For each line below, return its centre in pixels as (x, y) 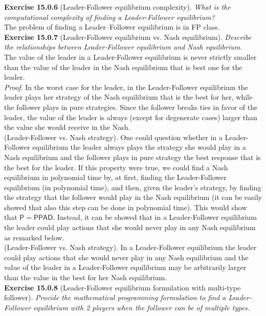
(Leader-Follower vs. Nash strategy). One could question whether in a (114, 137)
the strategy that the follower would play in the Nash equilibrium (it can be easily (133, 197)
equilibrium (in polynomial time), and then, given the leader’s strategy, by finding (133, 187)
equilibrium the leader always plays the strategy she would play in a (139, 147)
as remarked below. (34, 237)
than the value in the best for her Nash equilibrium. (86, 277)
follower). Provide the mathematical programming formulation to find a (115, 297)
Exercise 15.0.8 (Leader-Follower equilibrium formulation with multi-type (123, 287)
